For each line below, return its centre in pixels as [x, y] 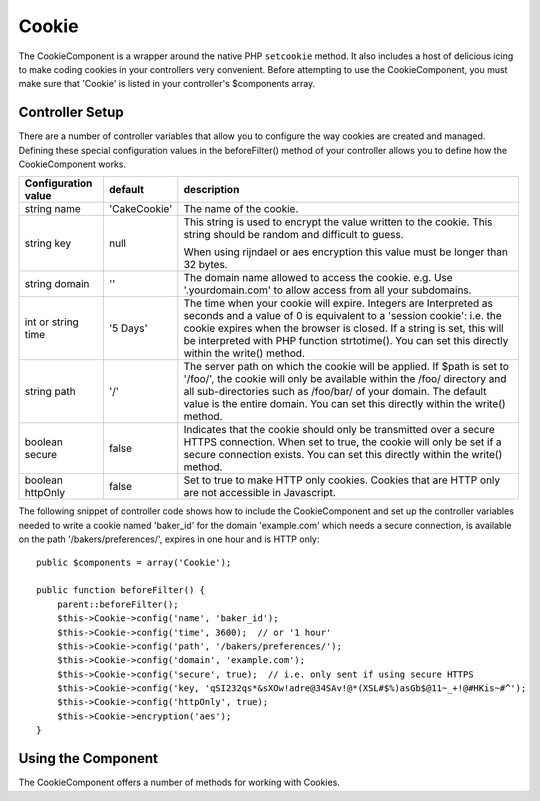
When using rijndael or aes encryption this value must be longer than [346, 252]
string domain [57, 284]
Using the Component [88, 758]
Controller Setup [71, 112]
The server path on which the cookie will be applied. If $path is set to [346, 367]
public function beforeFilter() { [120, 590]
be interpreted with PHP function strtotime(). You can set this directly [346, 341]
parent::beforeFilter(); [117, 604]
